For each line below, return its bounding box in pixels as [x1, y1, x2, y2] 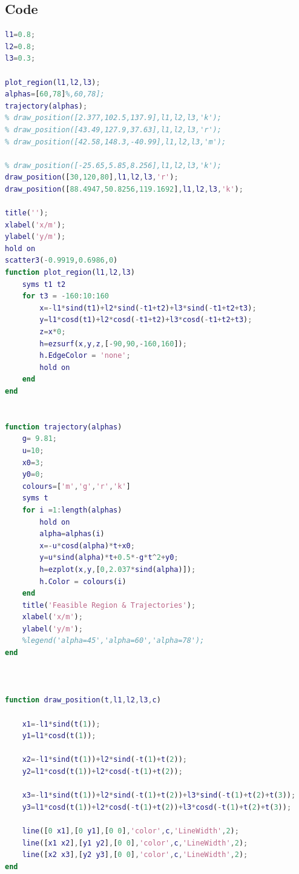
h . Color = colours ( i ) [39, 577, 126, 586]
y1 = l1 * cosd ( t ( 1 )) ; [22, 731, 96, 741]
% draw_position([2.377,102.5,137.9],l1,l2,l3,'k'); [5, 113, 222, 123]
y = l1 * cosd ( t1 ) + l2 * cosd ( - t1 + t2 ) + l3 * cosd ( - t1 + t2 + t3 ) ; [39, 315, 252, 324]
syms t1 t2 [22, 280, 66, 289]
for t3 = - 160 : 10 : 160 [22, 292, 109, 301]
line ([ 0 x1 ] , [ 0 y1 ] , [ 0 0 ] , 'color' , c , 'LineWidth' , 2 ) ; [22, 826, 239, 835]
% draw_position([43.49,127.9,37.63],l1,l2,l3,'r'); [5, 125, 222, 134]
